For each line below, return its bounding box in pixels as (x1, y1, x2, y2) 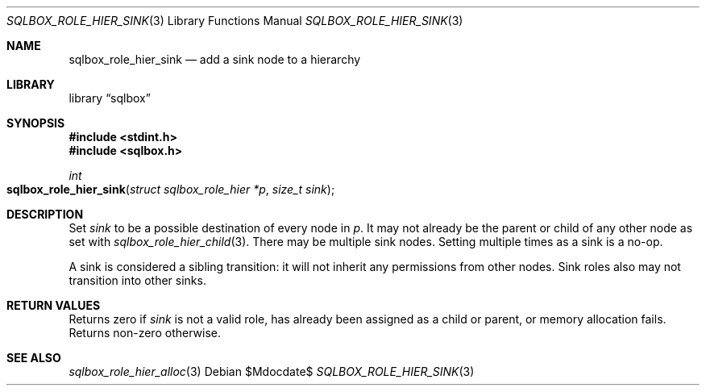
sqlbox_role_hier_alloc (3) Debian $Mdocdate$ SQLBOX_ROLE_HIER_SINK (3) (69, 365, 475, 378)
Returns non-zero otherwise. (69, 326, 221, 340)
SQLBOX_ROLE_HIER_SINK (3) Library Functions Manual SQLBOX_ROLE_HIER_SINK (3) (6, 14, 463, 27)
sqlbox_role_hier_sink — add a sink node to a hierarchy (69, 52, 361, 66)
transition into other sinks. (69, 273, 206, 287)
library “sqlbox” (69, 91, 151, 105)
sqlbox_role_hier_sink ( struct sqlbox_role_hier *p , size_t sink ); (6, 182, 335, 196)
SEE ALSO (6, 351, 61, 365)
